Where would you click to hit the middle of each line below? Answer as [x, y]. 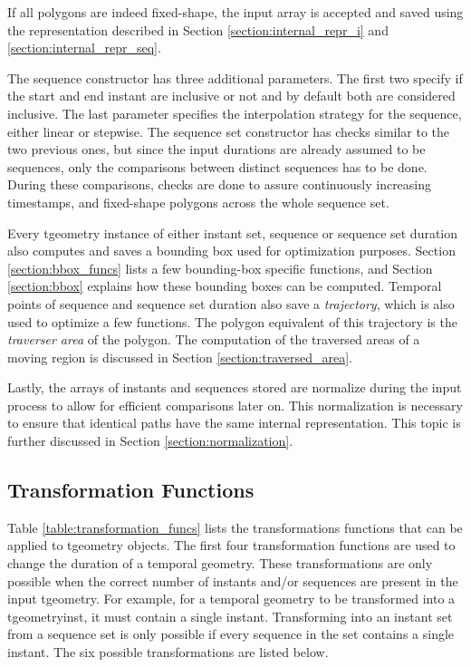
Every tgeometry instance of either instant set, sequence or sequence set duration [233, 232]
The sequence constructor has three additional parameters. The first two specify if [235, 77]
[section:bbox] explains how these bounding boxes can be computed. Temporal [225, 286]
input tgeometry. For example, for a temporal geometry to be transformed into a [231, 599]
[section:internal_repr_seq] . [84, 48]
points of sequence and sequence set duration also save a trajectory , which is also [231, 303]
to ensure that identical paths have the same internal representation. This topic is [234, 423]
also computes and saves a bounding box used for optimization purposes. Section [231, 251]
